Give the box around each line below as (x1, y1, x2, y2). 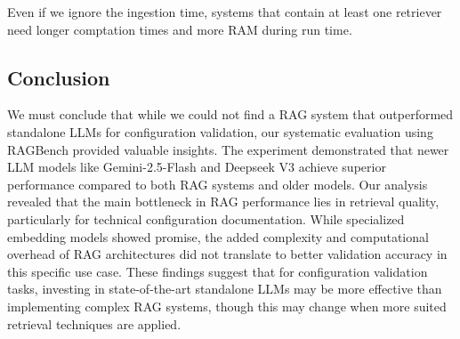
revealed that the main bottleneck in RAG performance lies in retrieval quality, (7, 192, 440, 211)
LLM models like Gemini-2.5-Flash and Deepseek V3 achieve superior (7, 157, 386, 176)
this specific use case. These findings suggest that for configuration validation (7, 262, 428, 280)
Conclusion (7, 63, 110, 91)
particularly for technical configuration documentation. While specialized (7, 209, 405, 228)
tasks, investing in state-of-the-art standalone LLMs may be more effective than (7, 279, 442, 298)
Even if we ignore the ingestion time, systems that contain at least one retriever (7, 3, 442, 20)
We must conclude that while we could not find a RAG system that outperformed (7, 105, 454, 124)
